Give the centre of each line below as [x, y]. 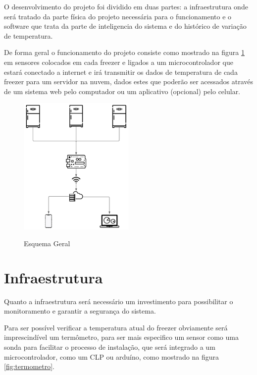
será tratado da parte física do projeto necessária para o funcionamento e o [118, 16]
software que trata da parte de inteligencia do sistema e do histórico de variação [125, 26]
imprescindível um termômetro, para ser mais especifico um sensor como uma [121, 337]
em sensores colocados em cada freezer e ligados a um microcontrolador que [119, 62]
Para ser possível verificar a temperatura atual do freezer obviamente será [116, 327]
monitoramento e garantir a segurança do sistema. [80, 311]
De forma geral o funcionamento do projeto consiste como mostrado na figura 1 [124, 52]
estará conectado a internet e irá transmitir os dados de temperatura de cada [121, 72]
